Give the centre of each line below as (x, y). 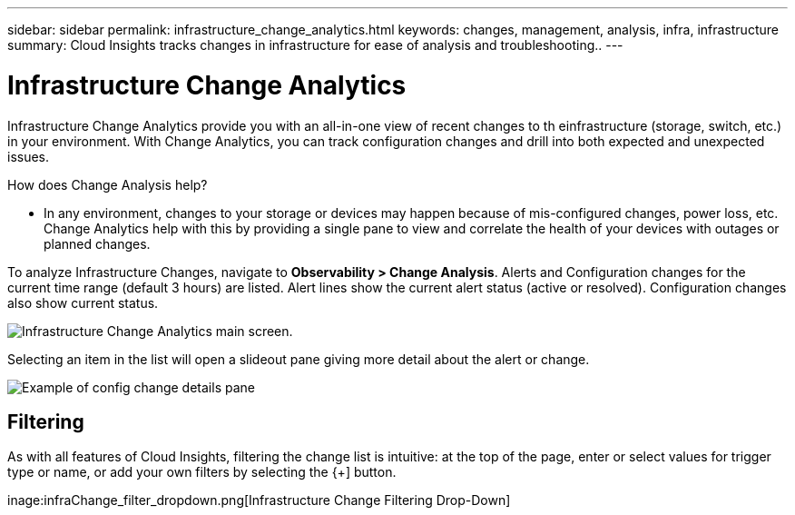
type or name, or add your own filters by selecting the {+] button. (202, 472)
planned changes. (97, 243)
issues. (29, 156)
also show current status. (83, 302)
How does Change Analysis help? (108, 184)
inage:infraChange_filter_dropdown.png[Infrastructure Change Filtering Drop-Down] (259, 500)
